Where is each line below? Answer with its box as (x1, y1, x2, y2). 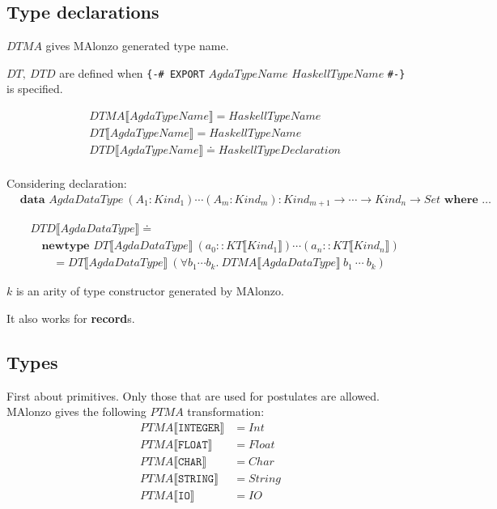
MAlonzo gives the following (6, 403, 147, 420)
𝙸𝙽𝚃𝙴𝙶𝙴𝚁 (178, 422, 220, 434)
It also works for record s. (6, 309, 135, 326)
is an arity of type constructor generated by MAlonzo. (15, 282, 284, 299)
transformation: (187, 403, 265, 420)
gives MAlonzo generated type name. (45, 37, 229, 54)
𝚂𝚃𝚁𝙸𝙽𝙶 (178, 473, 215, 486)
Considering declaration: (6, 175, 127, 192)
